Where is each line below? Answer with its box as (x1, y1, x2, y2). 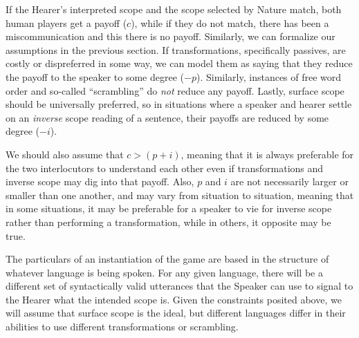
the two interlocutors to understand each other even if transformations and (6, 160, 324, 175)
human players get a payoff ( (6, 15, 127, 30)
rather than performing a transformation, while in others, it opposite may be (6, 214, 331, 229)
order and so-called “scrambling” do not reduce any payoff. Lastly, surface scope (6, 83, 344, 97)
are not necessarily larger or (230, 174, 349, 189)
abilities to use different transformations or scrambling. (6, 319, 239, 334)
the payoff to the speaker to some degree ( (6, 69, 185, 84)
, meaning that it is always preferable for (181, 147, 354, 161)
